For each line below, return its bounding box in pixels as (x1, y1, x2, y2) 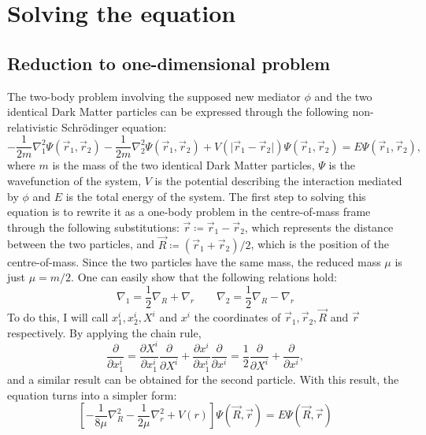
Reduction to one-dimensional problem (7, 50, 331, 75)
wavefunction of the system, (7, 173, 142, 189)
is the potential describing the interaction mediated (154, 173, 402, 189)
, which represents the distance (244, 218, 394, 235)
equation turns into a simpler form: (7, 386, 177, 403)
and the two (314, 87, 372, 104)
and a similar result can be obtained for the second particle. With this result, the (7, 370, 399, 387)
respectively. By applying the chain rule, (7, 324, 202, 340)
